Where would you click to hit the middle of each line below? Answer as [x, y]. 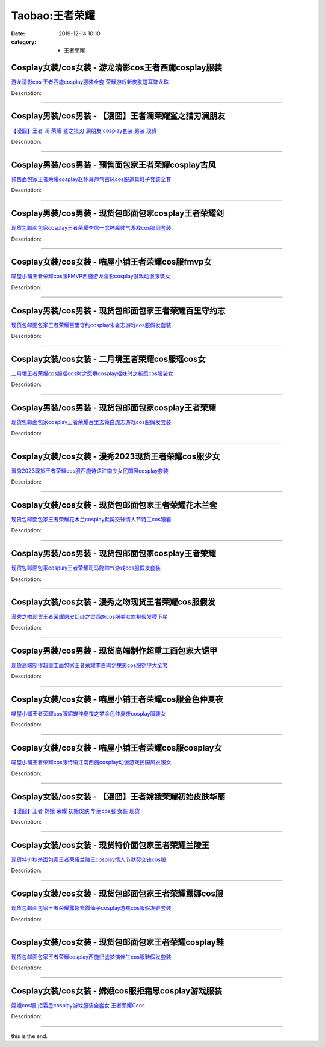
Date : [18, 34]
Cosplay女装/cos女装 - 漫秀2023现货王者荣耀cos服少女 [116, 456]
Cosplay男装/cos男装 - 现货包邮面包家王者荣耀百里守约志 [118, 311]
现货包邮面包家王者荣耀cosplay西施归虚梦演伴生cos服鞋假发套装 [91, 957]
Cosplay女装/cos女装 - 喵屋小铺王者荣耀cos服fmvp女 [111, 262]
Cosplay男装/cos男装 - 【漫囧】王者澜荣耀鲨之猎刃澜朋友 [118, 116]
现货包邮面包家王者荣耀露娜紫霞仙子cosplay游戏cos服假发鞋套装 [91, 908]
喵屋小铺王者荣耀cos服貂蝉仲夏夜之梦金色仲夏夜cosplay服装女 [89, 714]
